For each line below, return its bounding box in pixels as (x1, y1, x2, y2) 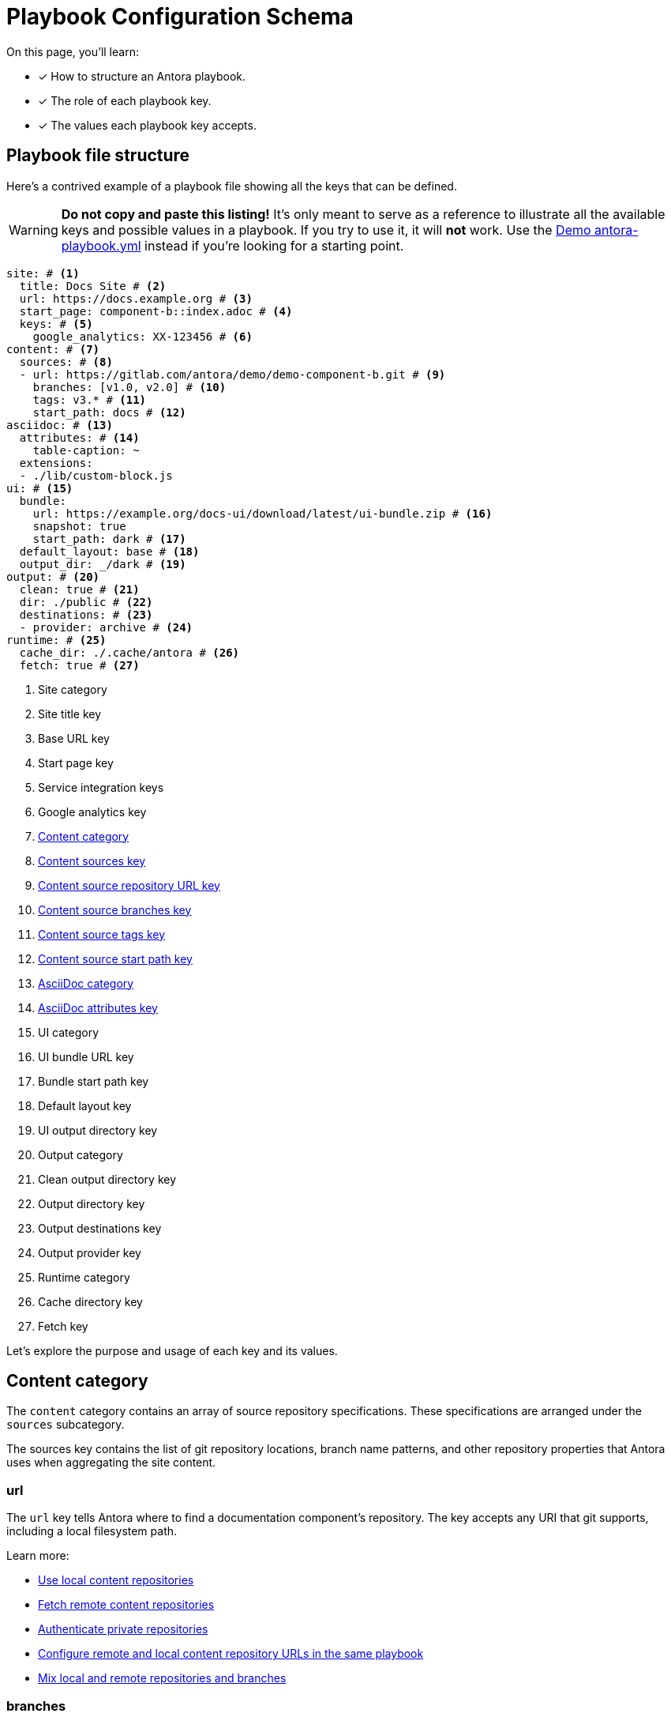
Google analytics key (38, 804, 147, 819)
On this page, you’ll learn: (6, 44, 139, 58)
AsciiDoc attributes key (38, 1000, 158, 1015)
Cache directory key (38, 1294, 143, 1308)
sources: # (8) (19, 355, 113, 368)
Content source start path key (38, 951, 193, 966)
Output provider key (38, 1245, 141, 1260)
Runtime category (38, 1270, 130, 1284)
